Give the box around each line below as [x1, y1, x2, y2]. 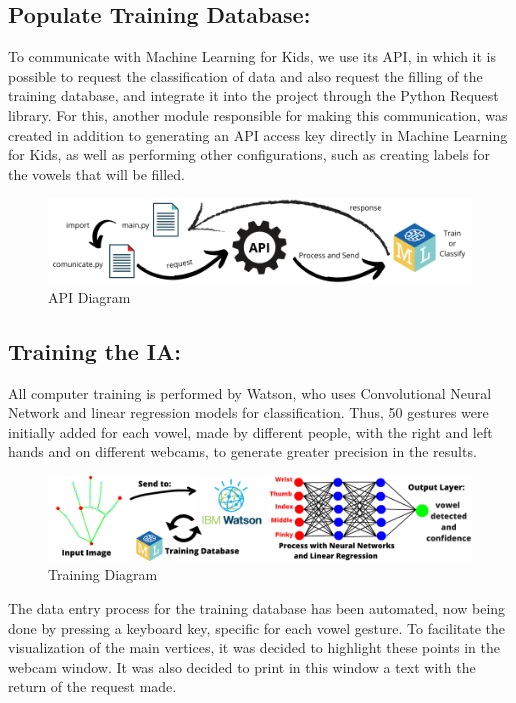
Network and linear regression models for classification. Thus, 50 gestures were [8, 402, 489, 423]
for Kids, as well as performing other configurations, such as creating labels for [8, 144, 490, 165]
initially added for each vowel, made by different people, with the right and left [8, 421, 493, 442]
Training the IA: [8, 335, 181, 366]
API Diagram [48, 286, 131, 307]
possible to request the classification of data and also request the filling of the [8, 65, 483, 86]
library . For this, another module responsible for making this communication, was [8, 104, 508, 125]
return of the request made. [8, 676, 177, 697]
